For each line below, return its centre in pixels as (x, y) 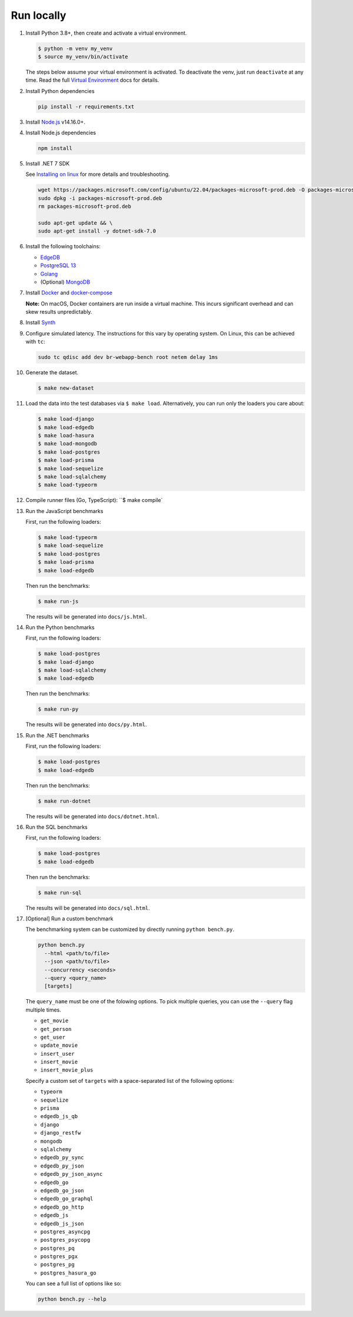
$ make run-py (58, 709)
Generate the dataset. (52, 373)
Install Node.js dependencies (61, 133)
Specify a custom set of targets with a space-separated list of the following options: (130, 1080)
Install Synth (41, 322)
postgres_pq (57, 1248)
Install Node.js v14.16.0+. (55, 122)
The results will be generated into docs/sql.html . (88, 908)
